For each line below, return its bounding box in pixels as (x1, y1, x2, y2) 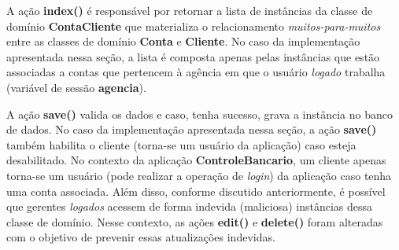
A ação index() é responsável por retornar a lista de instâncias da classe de (6, 2, 373, 18)
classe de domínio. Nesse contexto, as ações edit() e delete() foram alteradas (6, 213, 383, 230)
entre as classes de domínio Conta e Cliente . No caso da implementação (6, 33, 360, 50)
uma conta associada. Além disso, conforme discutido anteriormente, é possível (6, 182, 386, 199)
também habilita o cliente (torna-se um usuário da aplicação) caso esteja (6, 136, 357, 153)
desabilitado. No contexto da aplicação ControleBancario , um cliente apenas (6, 152, 386, 168)
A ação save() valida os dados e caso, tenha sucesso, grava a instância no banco (6, 105, 393, 122)
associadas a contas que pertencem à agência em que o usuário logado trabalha (6, 64, 386, 80)
